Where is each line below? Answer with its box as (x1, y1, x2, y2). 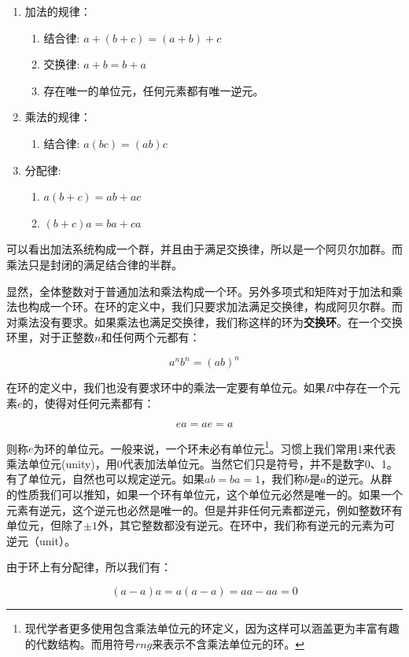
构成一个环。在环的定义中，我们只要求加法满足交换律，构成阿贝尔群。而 (28, 298, 403, 315)
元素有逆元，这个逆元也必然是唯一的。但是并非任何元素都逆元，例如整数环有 (6, 501, 403, 518)
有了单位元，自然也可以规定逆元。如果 (6, 471, 204, 487)
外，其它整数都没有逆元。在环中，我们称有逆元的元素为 (97, 517, 384, 533)
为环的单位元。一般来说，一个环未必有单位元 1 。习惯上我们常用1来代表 (33, 437, 396, 456)
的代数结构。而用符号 (24, 635, 135, 651)
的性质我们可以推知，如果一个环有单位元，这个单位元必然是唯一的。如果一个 (6, 486, 403, 503)
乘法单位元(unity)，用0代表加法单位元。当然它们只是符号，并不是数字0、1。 (6, 455, 398, 471)
